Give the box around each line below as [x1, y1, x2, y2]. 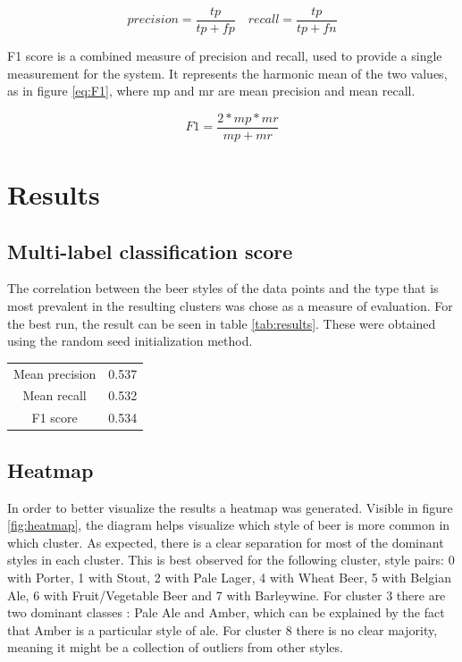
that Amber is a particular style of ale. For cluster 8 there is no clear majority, [7, 620, 438, 639]
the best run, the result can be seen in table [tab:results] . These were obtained [7, 314, 436, 332]
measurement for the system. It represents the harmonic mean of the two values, [7, 63, 448, 82]
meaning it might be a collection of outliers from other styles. [7, 638, 343, 657]
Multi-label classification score [7, 237, 293, 264]
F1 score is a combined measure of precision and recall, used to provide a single [7, 46, 442, 65]
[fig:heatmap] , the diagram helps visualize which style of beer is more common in [7, 515, 450, 534]
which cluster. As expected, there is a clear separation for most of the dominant [7, 532, 444, 551]
